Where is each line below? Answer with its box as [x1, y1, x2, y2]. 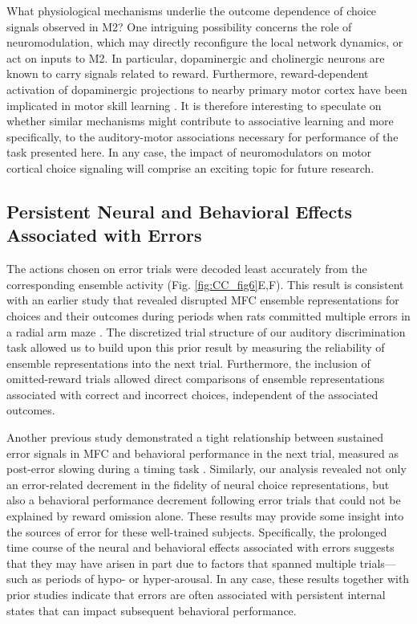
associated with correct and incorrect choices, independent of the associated [6, 385, 379, 402]
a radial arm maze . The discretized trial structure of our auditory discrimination [6, 323, 406, 340]
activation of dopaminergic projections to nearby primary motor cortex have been [6, 80, 407, 97]
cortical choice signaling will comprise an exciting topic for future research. [6, 159, 374, 176]
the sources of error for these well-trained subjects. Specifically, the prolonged [6, 523, 387, 540]
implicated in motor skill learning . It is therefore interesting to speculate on [6, 96, 382, 113]
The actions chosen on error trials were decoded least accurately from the [6, 260, 367, 277]
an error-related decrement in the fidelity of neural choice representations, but [6, 475, 390, 492]
